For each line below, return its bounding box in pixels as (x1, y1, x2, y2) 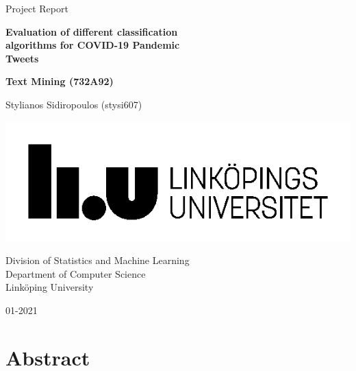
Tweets (5, 51, 39, 65)
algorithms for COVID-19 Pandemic (5, 38, 180, 52)
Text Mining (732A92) (5, 74, 114, 88)
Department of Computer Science (5, 266, 146, 280)
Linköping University (5, 280, 94, 294)
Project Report (5, 1, 68, 15)
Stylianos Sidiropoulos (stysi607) (5, 97, 142, 111)
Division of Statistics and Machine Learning (5, 253, 190, 267)
